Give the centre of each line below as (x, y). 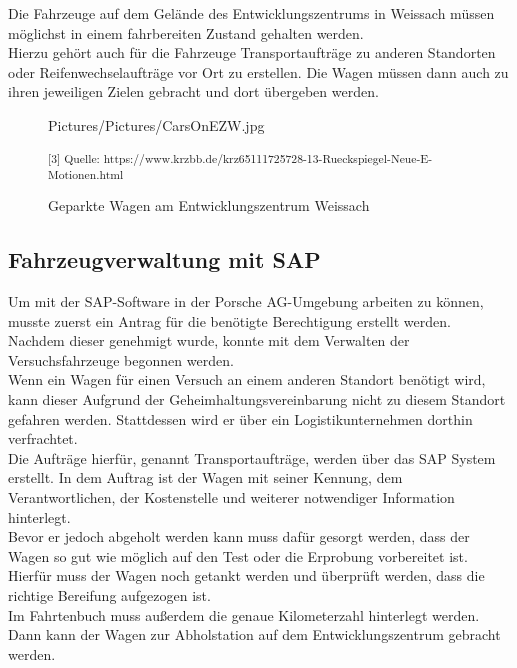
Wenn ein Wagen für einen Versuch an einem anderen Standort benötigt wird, (247, 379)
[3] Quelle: (74, 157)
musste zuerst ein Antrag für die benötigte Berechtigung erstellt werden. (229, 320)
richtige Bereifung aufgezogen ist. (109, 594)
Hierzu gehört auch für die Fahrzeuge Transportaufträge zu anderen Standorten (252, 52)
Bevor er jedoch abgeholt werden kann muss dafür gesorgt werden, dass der (239, 536)
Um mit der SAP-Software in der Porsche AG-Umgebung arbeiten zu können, (246, 301)
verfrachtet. (43, 438)
